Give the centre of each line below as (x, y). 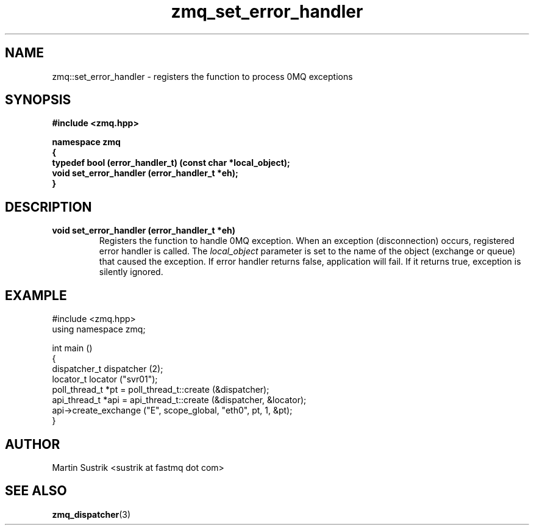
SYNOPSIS (38, 100)
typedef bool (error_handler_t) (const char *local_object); (171, 163)
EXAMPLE (36, 295)
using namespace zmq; (99, 329)
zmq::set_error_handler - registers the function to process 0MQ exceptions (202, 76)
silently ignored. (131, 272)
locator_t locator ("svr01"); (105, 379)
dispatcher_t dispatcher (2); (108, 369)
